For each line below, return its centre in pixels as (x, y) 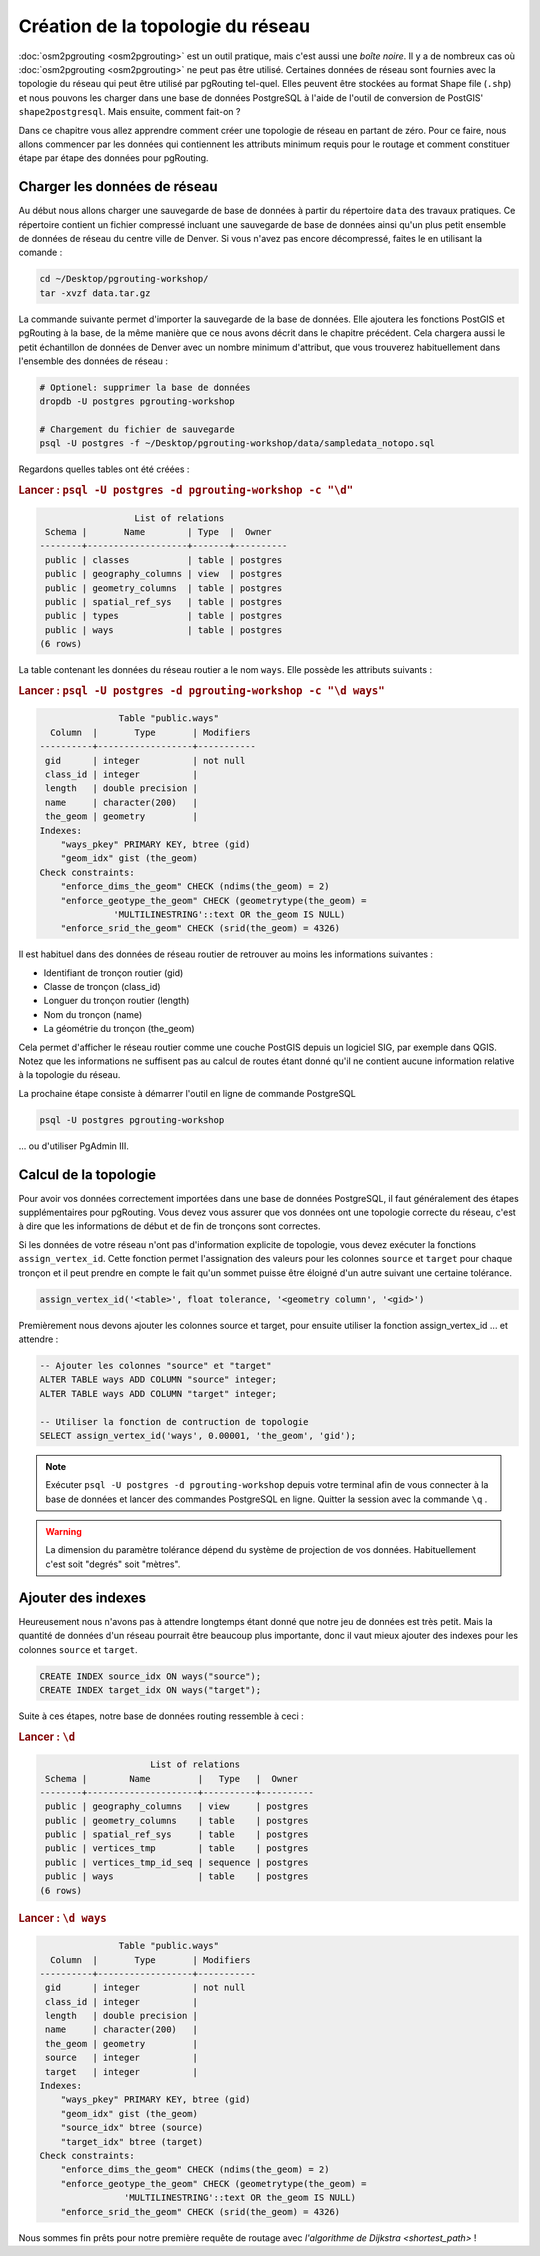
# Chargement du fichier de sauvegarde (137, 429)
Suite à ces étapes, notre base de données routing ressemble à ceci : (161, 1716)
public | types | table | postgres (164, 616)
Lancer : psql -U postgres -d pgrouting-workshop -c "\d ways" (201, 690)
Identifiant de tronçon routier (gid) (113, 972)
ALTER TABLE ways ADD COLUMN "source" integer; (158, 1379)
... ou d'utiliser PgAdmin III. (74, 1146)
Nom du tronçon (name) (93, 1014)
